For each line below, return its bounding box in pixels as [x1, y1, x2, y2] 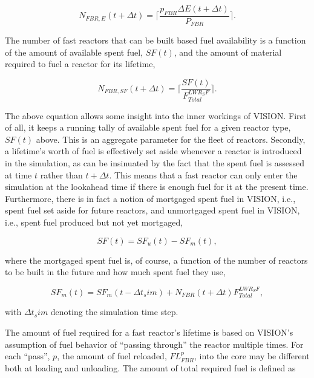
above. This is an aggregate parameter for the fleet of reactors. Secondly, [36, 132, 306, 145]
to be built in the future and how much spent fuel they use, [5, 266, 226, 278]
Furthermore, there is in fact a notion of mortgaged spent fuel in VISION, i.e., [5, 192, 296, 204]
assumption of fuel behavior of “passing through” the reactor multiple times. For [5, 337, 304, 350]
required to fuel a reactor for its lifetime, [5, 57, 155, 70]
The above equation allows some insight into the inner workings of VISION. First [5, 109, 307, 122]
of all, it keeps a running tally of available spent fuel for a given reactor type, [5, 121, 291, 134]
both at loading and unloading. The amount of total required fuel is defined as [5, 361, 296, 374]
